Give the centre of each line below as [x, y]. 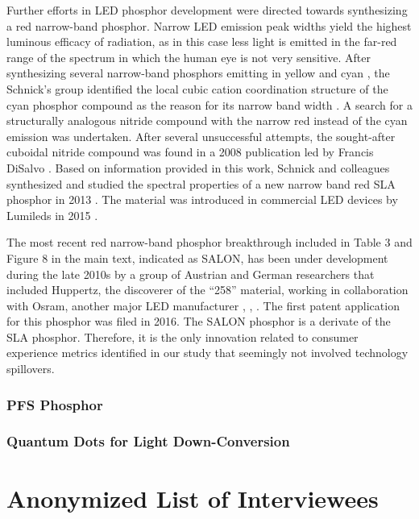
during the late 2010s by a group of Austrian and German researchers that [191, 274]
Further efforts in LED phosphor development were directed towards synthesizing [207, 10]
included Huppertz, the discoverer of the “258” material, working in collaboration [207, 290]
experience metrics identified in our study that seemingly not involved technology [207, 353]
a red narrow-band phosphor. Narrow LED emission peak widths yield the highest [209, 25]
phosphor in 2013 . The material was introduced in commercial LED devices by [202, 199]
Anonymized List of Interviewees [193, 498]
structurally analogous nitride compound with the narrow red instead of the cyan [207, 120]
